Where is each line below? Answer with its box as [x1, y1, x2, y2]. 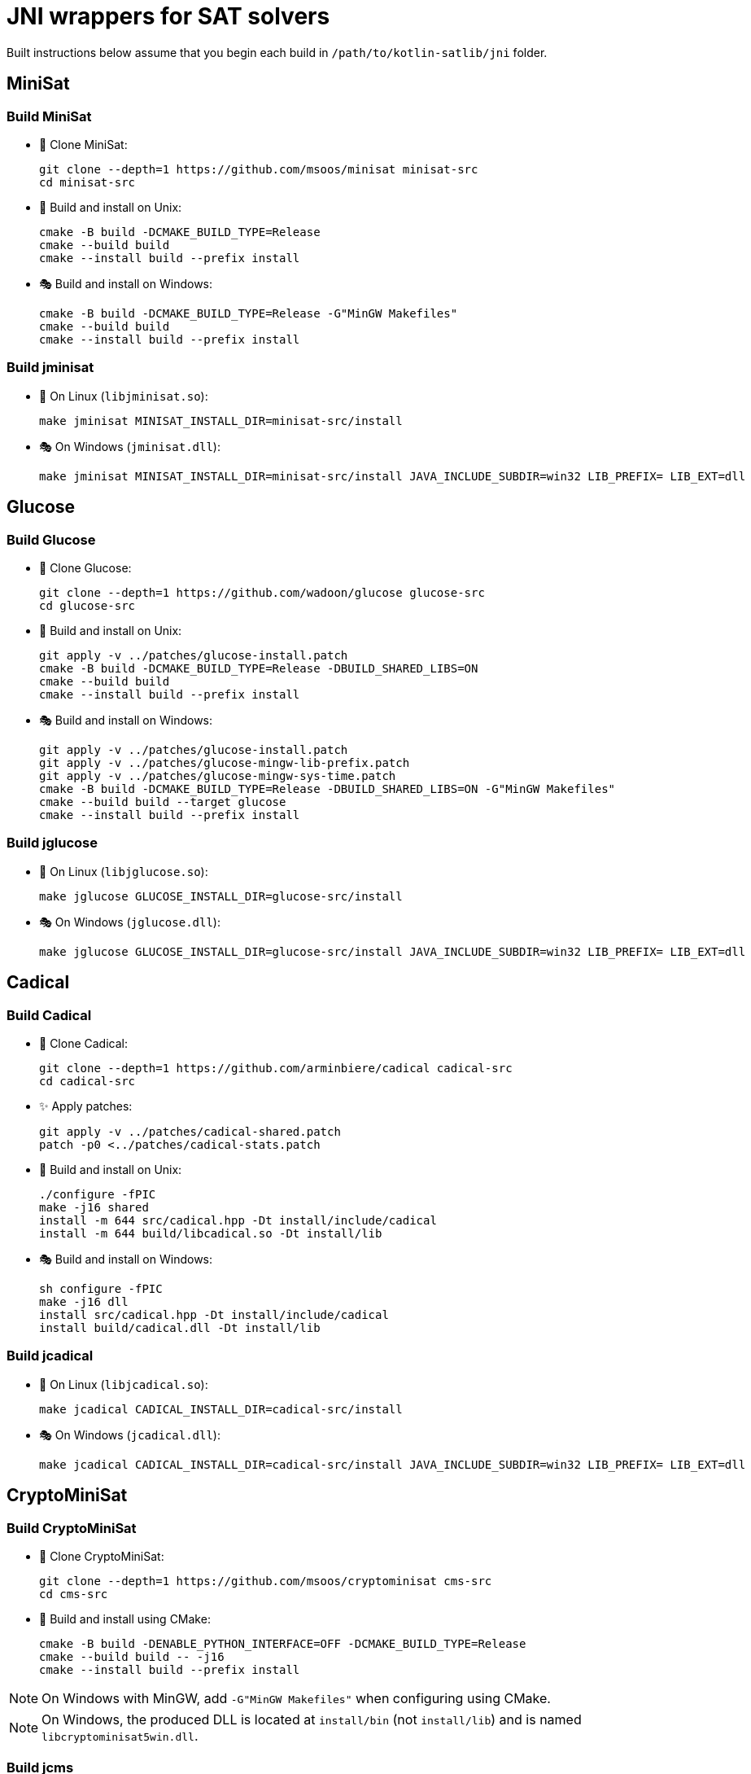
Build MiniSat [7, 107, 92, 125]
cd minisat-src [39, 175, 136, 189]
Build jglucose [7, 834, 98, 852]
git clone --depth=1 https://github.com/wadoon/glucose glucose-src [39, 585, 485, 599]
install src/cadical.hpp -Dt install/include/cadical [39, 1308, 389, 1321]
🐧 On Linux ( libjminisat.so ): [39, 388, 208, 403]
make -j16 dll [39, 1294, 129, 1308]
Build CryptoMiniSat [7, 1519, 137, 1536]
